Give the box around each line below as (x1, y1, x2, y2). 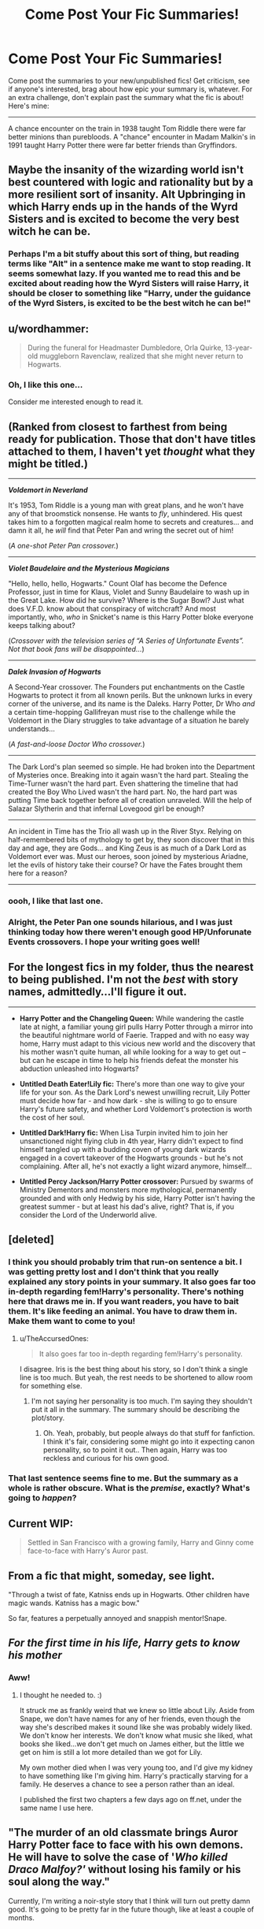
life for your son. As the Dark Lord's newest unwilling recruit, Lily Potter (19, 1087, 251, 1097)
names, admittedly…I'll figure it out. (8, 985, 187, 998)
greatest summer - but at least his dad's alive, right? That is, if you (19, 1202, 234, 1211)
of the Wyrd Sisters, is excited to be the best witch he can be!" (8, 298, 251, 309)
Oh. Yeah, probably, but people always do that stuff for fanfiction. (42, 1428, 255, 1437)
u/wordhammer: (8, 321, 89, 336)
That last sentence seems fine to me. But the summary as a (8, 1473, 239, 1484)
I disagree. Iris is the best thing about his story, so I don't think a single (19, 1364, 248, 1373)
